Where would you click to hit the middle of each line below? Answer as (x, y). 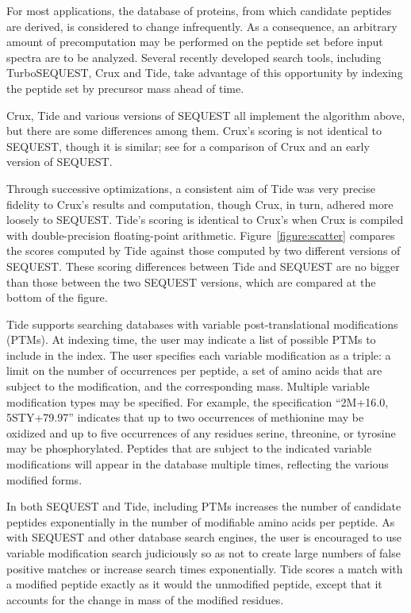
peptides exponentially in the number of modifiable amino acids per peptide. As (201, 521)
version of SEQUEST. (60, 162)
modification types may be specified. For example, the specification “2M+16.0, (198, 401)
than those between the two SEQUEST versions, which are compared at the (191, 281)
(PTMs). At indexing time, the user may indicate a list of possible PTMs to (191, 339)
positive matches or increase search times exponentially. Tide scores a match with (205, 568)
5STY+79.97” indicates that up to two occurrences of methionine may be (185, 417)
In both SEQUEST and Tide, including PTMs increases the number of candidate (204, 506)
